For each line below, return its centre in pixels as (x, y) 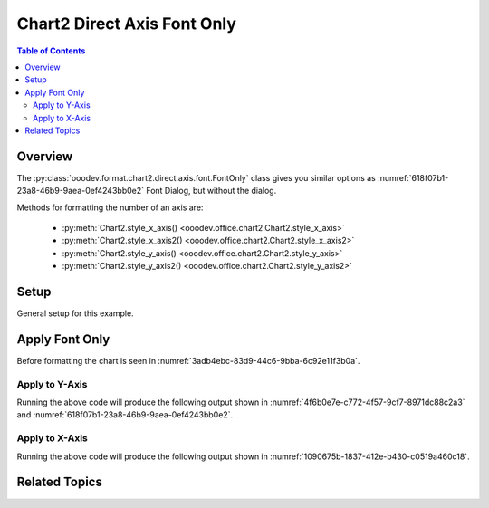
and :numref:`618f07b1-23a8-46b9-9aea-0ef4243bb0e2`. (125, 415)
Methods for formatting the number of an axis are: (110, 207)
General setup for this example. (76, 313)
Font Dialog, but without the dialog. (211, 191)
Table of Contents (51, 51)
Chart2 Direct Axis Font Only (127, 24)
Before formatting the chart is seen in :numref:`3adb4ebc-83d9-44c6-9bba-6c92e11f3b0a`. (188, 360)
